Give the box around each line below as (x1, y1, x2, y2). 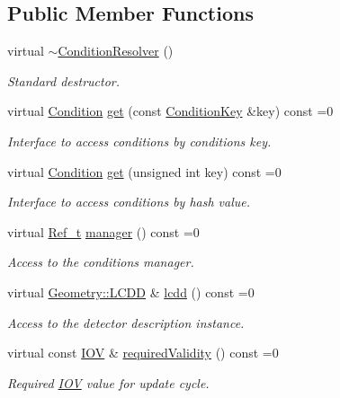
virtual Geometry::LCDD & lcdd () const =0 (7, 282, 255, 301)
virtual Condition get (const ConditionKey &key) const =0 (7, 102, 334, 120)
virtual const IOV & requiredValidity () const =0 (7, 343, 279, 362)
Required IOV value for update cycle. (7, 373, 210, 392)
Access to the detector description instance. (7, 313, 245, 332)
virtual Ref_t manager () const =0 (7, 222, 200, 241)
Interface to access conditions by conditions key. (7, 131, 272, 150)
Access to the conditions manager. (7, 252, 194, 271)
